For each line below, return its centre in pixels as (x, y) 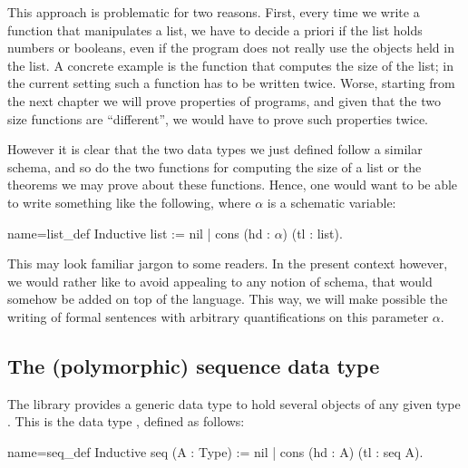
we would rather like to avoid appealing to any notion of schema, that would (220, 281)
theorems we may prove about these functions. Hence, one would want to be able (233, 185)
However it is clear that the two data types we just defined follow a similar (215, 149)
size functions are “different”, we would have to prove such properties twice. (218, 118)
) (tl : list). (312, 233)
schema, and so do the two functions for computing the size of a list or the (214, 166)
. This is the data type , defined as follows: (126, 421)
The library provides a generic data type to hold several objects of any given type (234, 403)
